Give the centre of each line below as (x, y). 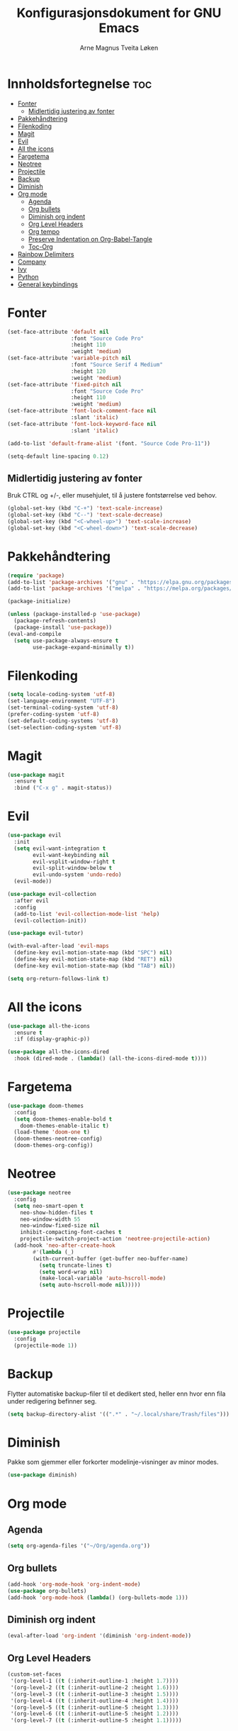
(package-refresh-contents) (55, 621)
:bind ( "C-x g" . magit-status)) (63, 788)
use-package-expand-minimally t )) (84, 647)
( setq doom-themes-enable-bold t (63, 1119)
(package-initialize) (39, 601)
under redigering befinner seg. (52, 1401)
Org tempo (44, 231)
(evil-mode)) (33, 881)
